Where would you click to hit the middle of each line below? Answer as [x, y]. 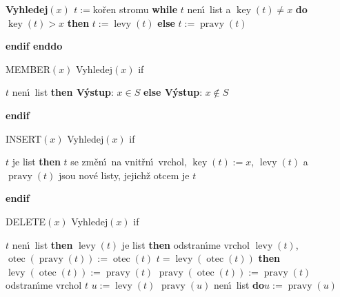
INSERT [24, 138]
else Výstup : [173, 92]
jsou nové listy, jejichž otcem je [124, 175]
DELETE [26, 221]
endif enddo [34, 46]
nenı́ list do [239, 285]
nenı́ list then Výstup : [63, 92]
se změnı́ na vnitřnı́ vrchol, [129, 162]
